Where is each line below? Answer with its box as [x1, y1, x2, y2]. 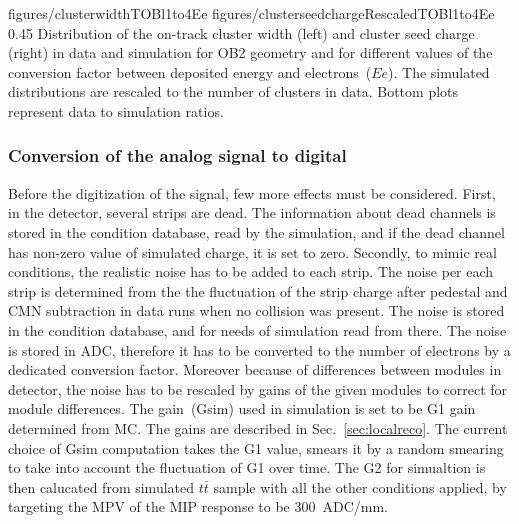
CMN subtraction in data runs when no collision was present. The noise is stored [8, 300, 505, 321]
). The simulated [388, 61, 490, 82]
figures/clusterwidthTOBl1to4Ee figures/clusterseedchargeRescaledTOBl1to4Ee [8, 3, 495, 23]
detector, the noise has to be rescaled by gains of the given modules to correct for [8, 378, 508, 399]
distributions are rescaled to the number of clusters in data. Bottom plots [8, 81, 459, 102]
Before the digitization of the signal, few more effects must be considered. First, [8, 182, 496, 203]
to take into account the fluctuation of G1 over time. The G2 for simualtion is [8, 457, 486, 478]
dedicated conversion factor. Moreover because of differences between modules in [8, 359, 502, 380]
